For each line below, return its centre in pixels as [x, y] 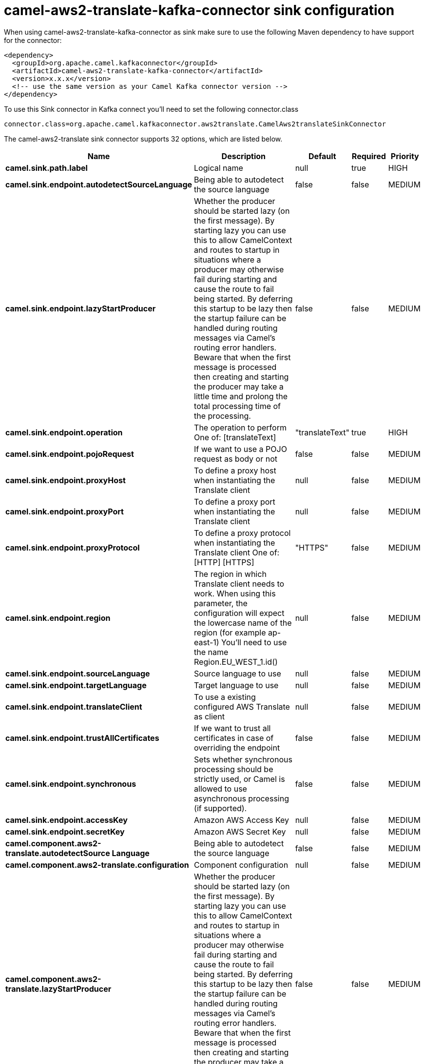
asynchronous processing [241, 798]
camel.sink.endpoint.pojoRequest [70, 454]
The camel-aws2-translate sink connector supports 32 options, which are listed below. [143, 139]
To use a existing [225, 697]
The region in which [230, 574]
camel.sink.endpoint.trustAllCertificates [82, 738]
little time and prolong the [241, 396]
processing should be [234, 769]
